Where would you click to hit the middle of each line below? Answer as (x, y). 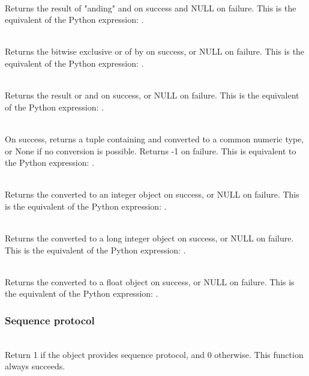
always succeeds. (35, 366)
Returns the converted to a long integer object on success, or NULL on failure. (149, 238)
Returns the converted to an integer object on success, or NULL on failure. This (152, 194)
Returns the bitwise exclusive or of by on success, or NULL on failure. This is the (155, 51)
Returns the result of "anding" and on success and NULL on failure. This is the (151, 8)
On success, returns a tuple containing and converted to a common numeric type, (154, 138)
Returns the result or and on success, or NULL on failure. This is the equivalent (152, 95)
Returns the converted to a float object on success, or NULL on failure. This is (150, 281)
